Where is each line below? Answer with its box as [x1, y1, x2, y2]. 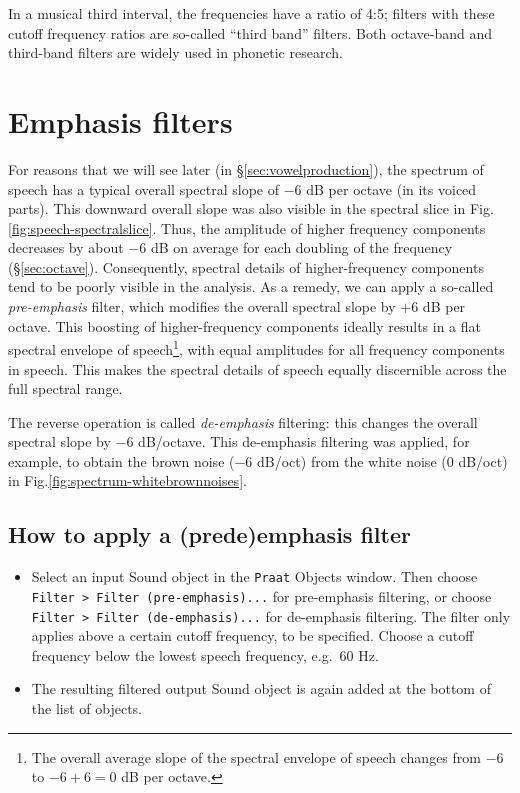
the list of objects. [31, 698, 143, 719]
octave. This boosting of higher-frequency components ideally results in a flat [8, 315, 482, 336]
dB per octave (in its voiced [306, 178, 477, 199]
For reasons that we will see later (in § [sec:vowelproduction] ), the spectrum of [8, 158, 484, 179]
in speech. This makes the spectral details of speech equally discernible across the [8, 358, 507, 379]
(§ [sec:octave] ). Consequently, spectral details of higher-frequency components [8, 256, 484, 277]
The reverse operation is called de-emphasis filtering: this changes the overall [8, 411, 478, 432]
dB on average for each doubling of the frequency [150, 237, 453, 258]
